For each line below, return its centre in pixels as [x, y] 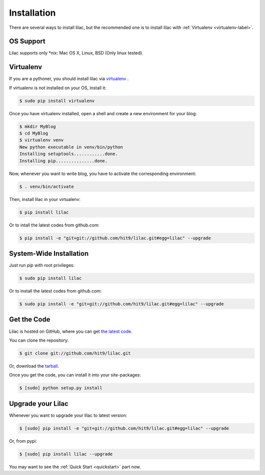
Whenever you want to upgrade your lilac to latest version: [68, 415]
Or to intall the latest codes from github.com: [54, 225]
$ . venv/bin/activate [47, 187]
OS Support [27, 41]
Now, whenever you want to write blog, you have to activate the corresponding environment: [103, 174]
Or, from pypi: [23, 441]
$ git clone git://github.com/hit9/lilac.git [75, 353]
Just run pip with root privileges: [42, 265]
